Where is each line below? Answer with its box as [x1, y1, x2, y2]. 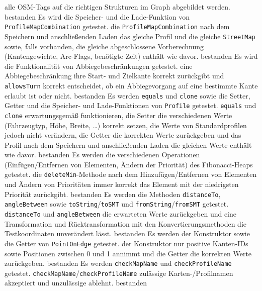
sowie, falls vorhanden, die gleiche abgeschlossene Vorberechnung [5, 41, 204, 51]
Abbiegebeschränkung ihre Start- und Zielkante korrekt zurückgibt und [5, 70, 224, 81]
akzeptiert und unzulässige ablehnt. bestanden [5, 277, 147, 288]
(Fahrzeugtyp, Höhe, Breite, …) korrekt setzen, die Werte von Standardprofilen [5, 120, 247, 130]
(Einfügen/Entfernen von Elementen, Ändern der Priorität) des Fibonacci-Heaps [5, 159, 253, 169]
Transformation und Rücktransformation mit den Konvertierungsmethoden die [5, 218, 246, 229]
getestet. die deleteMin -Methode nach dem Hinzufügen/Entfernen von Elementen [5, 169, 257, 179]
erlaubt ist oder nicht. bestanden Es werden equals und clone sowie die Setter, [5, 90, 250, 101]
